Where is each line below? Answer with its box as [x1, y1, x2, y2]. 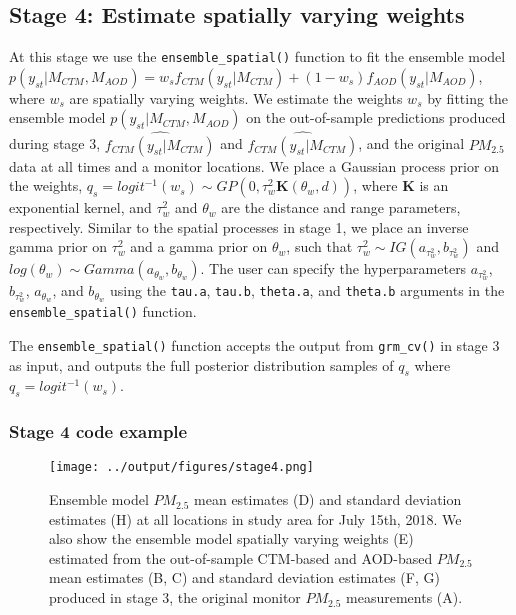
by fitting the [427, 87, 509, 108]
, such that [286, 236, 353, 257]
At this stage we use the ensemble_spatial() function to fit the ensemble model [9, 46, 506, 67]
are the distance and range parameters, [221, 197, 461, 218]
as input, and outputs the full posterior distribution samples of [9, 354, 394, 375]
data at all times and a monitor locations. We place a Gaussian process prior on [9, 155, 499, 176]
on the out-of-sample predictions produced [246, 107, 506, 128]
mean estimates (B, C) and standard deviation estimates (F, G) [49, 567, 440, 588]
